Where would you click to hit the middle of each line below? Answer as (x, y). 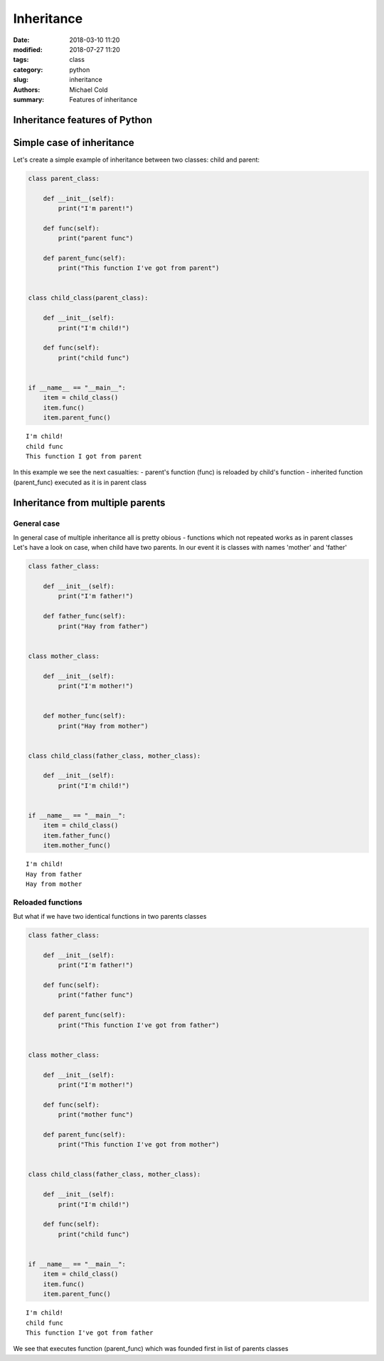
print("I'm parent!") (96, 208)
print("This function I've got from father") (139, 1025)
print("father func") (96, 995)
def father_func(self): (84, 616)
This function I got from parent (84, 456)
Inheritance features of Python (83, 120)
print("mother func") (96, 1115)
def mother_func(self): (84, 716)
